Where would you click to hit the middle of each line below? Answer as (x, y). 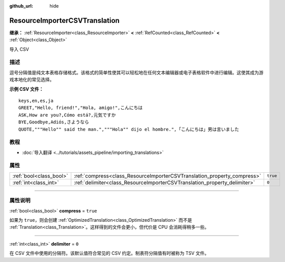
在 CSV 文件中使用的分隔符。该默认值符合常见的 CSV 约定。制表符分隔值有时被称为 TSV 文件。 (109, 253)
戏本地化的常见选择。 (32, 80)
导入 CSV (19, 49)
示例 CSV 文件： (26, 89)
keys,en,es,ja (36, 101)
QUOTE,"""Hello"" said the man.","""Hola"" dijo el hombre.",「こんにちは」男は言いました (129, 129)
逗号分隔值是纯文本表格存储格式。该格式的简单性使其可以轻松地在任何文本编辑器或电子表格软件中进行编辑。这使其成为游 (136, 72)
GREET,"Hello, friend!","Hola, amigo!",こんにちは (81, 108)
